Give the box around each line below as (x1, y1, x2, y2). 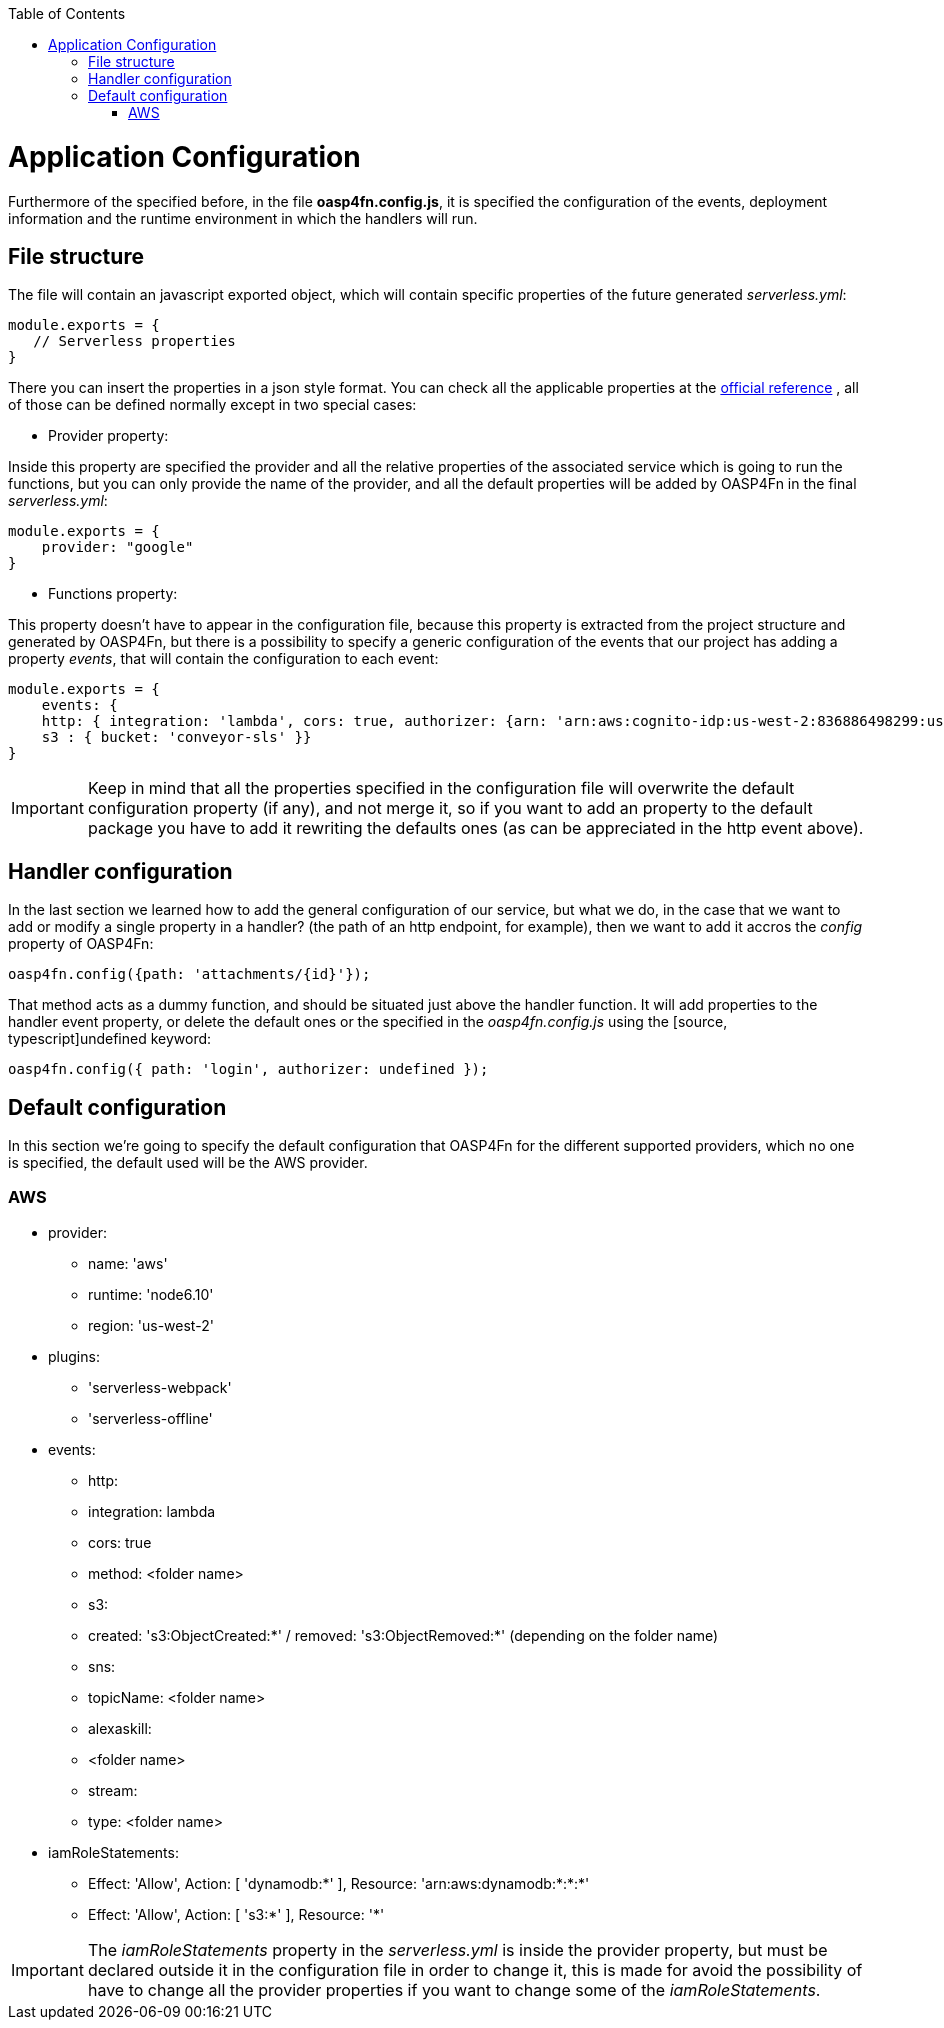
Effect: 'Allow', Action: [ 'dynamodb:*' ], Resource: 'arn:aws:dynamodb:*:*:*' (88, 1874, 590, 1892)
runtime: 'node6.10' (88, 1285, 214, 1303)
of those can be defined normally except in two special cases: (8, 396, 417, 414)
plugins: (48, 1347, 100, 1365)
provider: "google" (41, 539, 194, 556)
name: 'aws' (88, 1254, 168, 1272)
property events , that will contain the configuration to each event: (8, 650, 439, 668)
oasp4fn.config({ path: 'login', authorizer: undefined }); (8, 1061, 489, 1078)
